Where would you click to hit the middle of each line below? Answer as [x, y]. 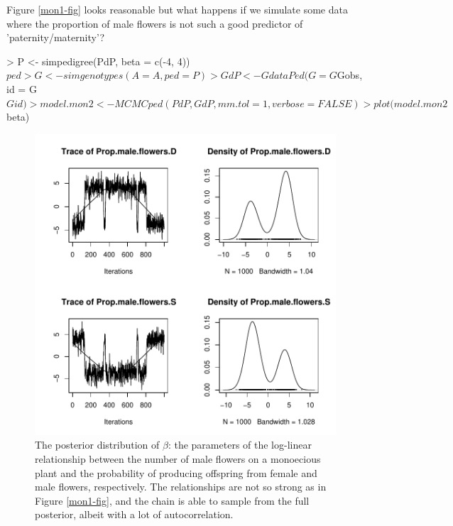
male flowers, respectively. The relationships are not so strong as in [181, 487]
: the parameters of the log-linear [240, 445]
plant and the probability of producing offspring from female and [176, 472]
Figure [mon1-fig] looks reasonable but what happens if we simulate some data [177, 9]
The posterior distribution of [97, 445]
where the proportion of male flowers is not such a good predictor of [155, 23]
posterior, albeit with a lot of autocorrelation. [134, 514]
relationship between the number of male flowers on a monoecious [178, 458]
